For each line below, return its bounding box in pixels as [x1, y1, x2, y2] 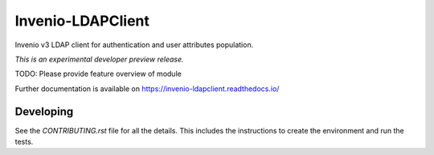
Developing [14, 105, 74, 118]
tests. [14, 137, 34, 147]
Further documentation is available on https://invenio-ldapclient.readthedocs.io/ [14, 84, 280, 93]
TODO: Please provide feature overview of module [14, 69, 182, 79]
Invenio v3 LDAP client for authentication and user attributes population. [14, 40, 254, 50]
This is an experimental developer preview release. [14, 54, 184, 64]
